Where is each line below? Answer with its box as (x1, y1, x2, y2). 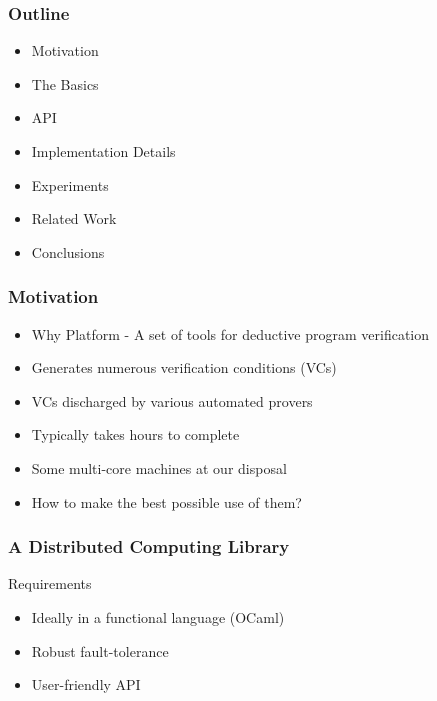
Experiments (31, 174, 109, 195)
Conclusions (31, 241, 105, 262)
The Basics (31, 73, 99, 94)
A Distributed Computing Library (8, 534, 290, 559)
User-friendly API (31, 674, 141, 695)
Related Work (31, 208, 117, 229)
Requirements (8, 573, 92, 594)
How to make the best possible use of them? (31, 491, 302, 512)
